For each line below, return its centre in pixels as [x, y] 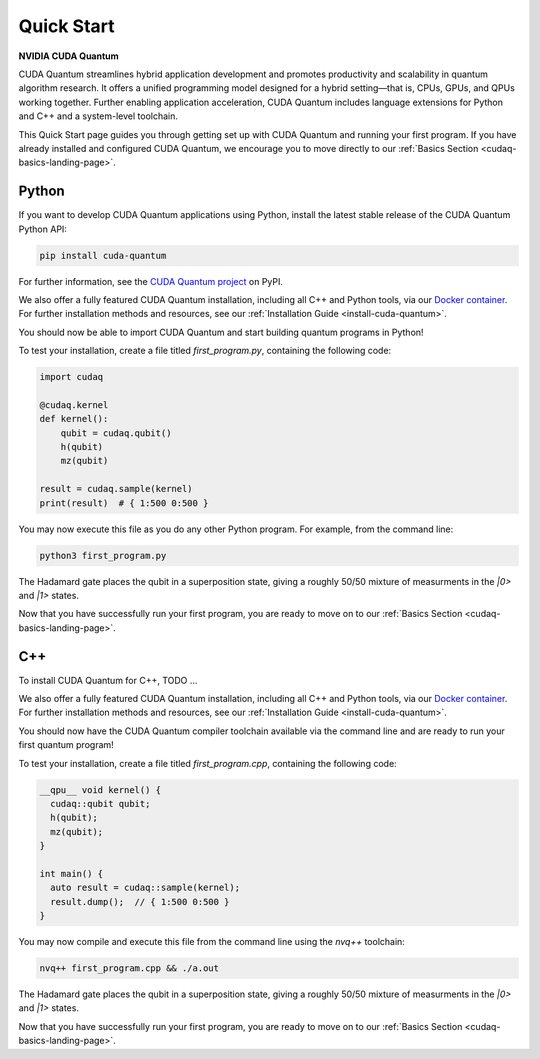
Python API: [42, 229]
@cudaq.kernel [74, 404]
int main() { [71, 873]
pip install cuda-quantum [103, 255]
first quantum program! [66, 745]
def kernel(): [74, 419]
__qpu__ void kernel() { [100, 789]
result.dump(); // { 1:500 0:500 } [140, 901]
